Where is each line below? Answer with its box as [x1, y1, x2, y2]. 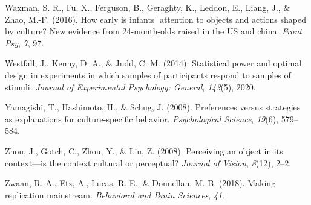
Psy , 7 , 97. [5, 36, 44, 49]
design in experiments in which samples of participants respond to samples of [5, 68, 291, 81]
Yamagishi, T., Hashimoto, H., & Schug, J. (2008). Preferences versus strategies [5, 101, 301, 113]
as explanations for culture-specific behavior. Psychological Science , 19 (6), [5, 112, 279, 125]
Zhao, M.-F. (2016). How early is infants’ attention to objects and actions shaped [5, 13, 307, 25]
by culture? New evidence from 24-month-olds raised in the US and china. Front [5, 25, 302, 37]
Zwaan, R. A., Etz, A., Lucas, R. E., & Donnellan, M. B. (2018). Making [5, 177, 276, 189]
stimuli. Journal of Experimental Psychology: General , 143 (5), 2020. [5, 80, 256, 93]
